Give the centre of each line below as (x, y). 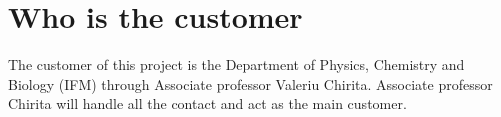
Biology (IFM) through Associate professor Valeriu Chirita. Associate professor (250, 83)
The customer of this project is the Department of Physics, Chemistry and (236, 64)
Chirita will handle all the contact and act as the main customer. (207, 103)
